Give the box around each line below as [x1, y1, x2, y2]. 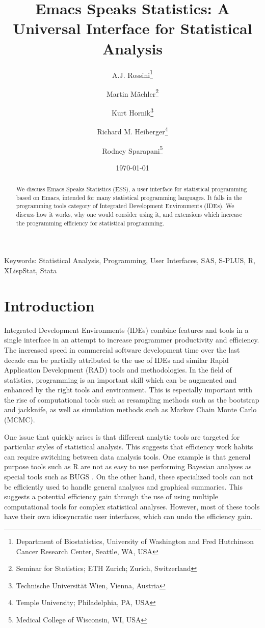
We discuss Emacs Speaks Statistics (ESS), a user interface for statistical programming [16, 185, 247, 193]
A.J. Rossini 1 [112, 68, 153, 80]
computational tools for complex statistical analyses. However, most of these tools [4, 501, 260, 511]
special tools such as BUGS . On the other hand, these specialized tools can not [4, 471, 253, 482]
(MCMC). [4, 414, 35, 425]
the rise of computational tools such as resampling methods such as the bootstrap [4, 394, 259, 405]
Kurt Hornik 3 [111, 106, 154, 118]
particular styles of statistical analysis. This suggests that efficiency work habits [4, 441, 253, 452]
